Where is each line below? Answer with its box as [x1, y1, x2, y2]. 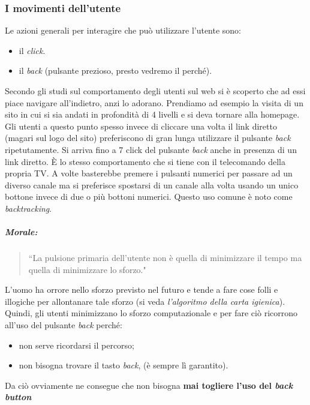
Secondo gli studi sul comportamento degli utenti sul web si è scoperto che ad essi [5, 85, 306, 97]
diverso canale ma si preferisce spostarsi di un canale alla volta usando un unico [5, 178, 299, 191]
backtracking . [5, 202, 52, 214]
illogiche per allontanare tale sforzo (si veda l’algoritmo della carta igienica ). [5, 295, 285, 307]
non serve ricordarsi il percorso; [19, 338, 134, 351]
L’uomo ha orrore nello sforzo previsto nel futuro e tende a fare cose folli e [5, 283, 278, 296]
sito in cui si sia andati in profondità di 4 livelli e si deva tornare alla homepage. [5, 108, 300, 121]
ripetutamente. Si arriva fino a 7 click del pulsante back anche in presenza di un [5, 143, 297, 155]
